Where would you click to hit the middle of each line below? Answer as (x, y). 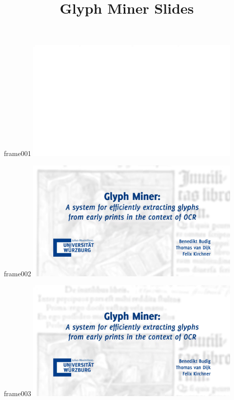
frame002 (18, 273)
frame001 (18, 153)
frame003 (18, 393)
